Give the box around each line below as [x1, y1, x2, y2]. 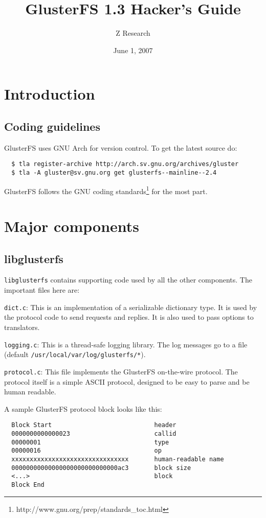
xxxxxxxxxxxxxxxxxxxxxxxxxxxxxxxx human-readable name [11, 455, 224, 463]
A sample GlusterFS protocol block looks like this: [4, 403, 162, 414]
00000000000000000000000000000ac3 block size [11, 464, 191, 472]
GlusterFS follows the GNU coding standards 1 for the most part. [4, 184, 208, 196]
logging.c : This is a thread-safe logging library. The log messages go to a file [4, 339, 248, 349]
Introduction [4, 83, 95, 104]
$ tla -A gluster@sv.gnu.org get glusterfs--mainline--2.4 [11, 169, 217, 176]
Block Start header [11, 421, 176, 429]
